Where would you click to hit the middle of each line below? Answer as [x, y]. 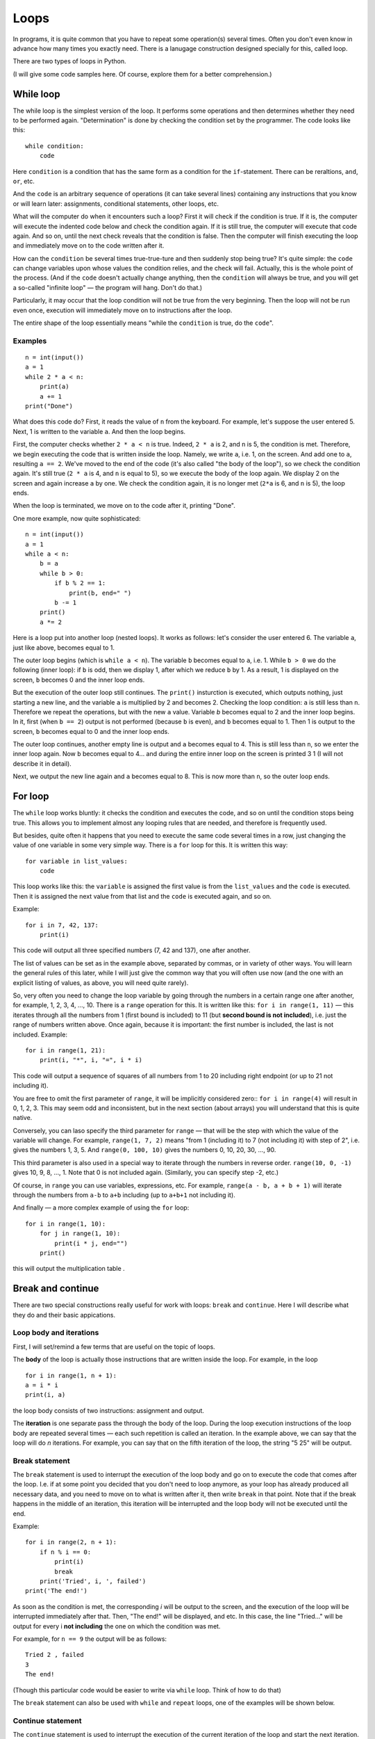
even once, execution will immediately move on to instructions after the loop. [123, 310]
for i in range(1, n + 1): [71, 1375]
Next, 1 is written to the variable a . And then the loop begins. [99, 431]
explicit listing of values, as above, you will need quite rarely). [101, 983]
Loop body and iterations [56, 1333]
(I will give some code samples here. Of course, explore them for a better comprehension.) [142, 74]
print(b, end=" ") [100, 593]
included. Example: [40, 1034]
